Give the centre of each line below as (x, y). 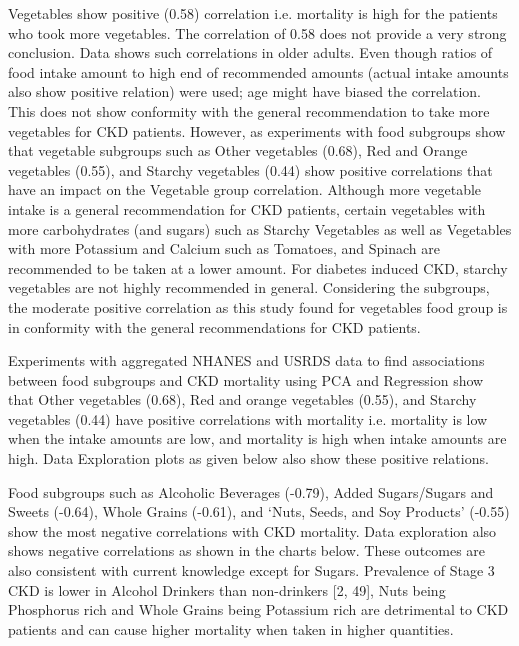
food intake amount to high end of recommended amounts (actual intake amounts (258, 71)
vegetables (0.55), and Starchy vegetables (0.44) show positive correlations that (250, 169)
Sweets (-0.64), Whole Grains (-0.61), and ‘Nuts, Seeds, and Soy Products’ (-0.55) (259, 511)
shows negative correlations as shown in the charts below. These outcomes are (247, 550)
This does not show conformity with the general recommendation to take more (249, 110)
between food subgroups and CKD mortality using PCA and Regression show (246, 379)
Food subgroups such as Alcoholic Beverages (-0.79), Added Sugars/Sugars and (251, 491)
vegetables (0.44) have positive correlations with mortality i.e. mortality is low (248, 418)
